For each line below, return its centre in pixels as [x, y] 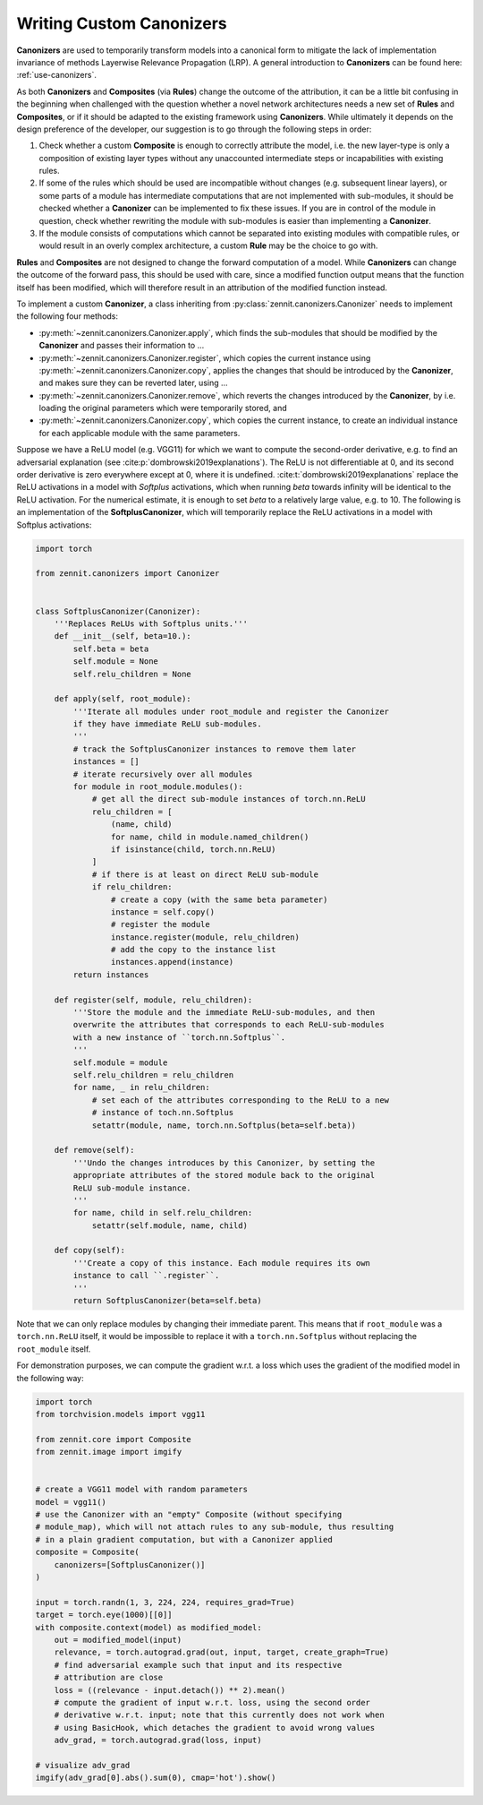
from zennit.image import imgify [109, 1452]
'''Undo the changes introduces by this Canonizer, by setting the [224, 1163]
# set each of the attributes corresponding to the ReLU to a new [240, 1100]
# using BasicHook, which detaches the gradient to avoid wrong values [215, 1728]
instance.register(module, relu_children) [205, 937]
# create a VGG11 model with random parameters [141, 1490]
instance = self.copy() [162, 912]
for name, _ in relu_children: [141, 1087]
